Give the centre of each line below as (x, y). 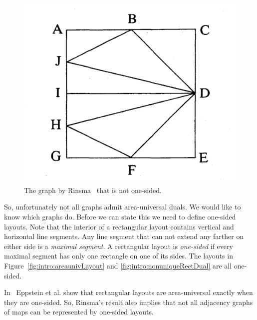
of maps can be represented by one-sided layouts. (79, 312)
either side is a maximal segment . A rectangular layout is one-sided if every (119, 246)
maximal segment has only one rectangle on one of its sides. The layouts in (119, 256)
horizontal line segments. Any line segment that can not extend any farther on (124, 236)
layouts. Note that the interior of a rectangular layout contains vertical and (119, 226)
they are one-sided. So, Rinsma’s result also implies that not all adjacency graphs (128, 302)
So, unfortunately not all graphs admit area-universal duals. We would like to (123, 207)
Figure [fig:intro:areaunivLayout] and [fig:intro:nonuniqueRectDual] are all (118, 265)
